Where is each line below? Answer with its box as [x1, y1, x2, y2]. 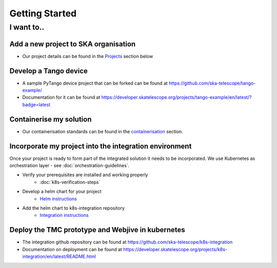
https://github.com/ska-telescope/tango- [168, 80, 256, 86]
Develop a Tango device [9, 67, 88, 75]
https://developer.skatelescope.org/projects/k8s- [123, 246, 228, 252]
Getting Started [9, 8, 77, 19]
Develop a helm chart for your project [22, 189, 102, 195]
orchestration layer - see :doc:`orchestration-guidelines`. [9, 162, 130, 169]
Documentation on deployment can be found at [22, 246, 123, 252]
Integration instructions [39, 212, 89, 218]
